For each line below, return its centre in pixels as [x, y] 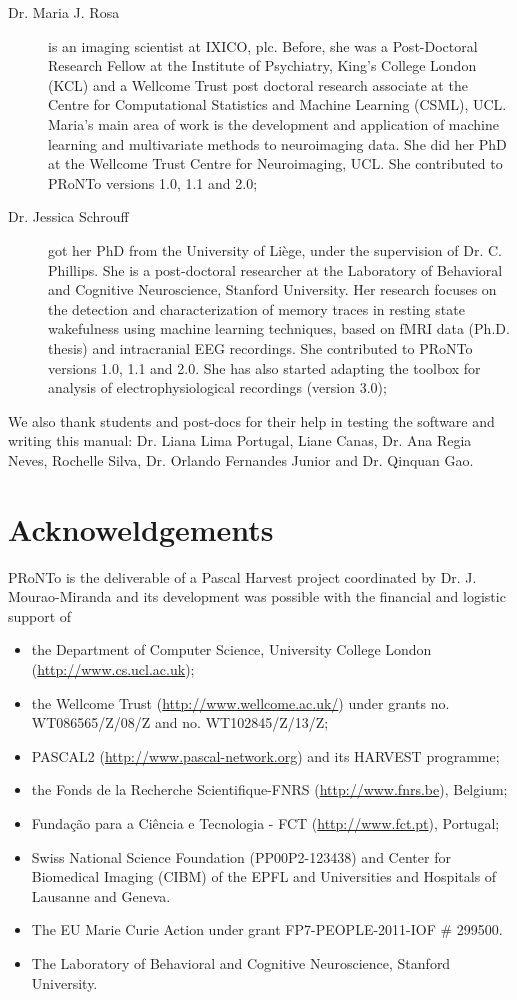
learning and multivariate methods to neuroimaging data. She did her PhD [277, 143]
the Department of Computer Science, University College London [231, 649]
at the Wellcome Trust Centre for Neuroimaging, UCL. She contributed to [275, 163]
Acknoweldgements [141, 528]
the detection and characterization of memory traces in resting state [256, 308]
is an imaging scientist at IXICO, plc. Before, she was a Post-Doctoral [263, 45]
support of [40, 615]
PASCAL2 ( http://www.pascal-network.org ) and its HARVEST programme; [265, 755]
